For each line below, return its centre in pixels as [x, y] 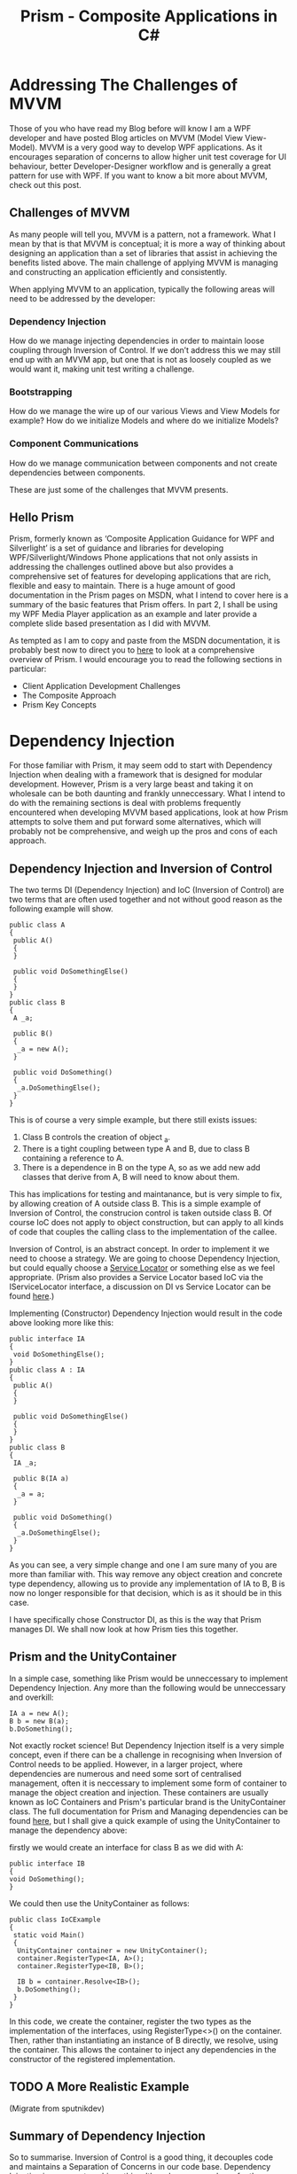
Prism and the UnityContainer [93, 1657]
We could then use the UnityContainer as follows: [100, 1903]
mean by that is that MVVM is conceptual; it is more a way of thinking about [147, 243]
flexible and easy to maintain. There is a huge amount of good [122, 586]
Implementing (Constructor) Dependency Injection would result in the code [146, 1313]
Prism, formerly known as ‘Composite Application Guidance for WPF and [142, 539]
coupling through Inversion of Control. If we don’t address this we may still [145, 350]
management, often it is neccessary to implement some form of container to [148, 1783]
